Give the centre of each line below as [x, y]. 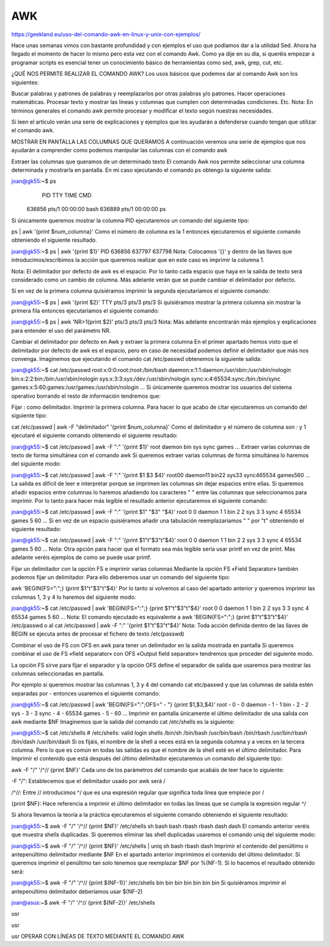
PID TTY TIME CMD [67, 195]
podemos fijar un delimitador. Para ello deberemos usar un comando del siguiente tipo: [121, 577]
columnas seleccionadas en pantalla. [58, 674]
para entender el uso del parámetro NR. [61, 330]
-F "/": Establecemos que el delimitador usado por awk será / [88, 781]
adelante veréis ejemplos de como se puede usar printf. [81, 557]
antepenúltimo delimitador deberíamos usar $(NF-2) [77, 891]
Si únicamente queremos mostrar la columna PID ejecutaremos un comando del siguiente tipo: [130, 220]
